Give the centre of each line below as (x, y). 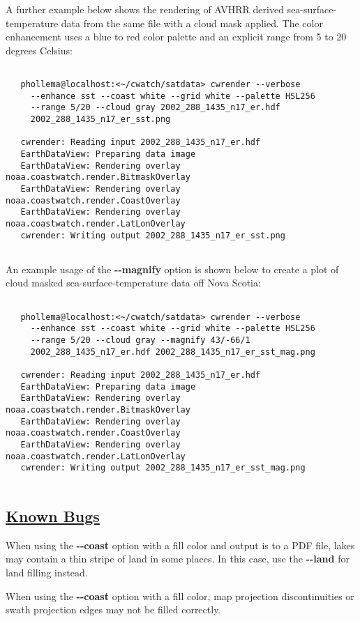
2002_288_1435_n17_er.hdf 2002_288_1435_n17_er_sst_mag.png (173, 352)
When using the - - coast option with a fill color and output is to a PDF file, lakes (180, 545)
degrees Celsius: (39, 50)
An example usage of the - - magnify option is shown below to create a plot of (172, 269)
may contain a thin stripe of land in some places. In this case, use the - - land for (178, 559)
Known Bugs (53, 515)
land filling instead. (47, 572)
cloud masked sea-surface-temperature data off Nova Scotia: (133, 283)
